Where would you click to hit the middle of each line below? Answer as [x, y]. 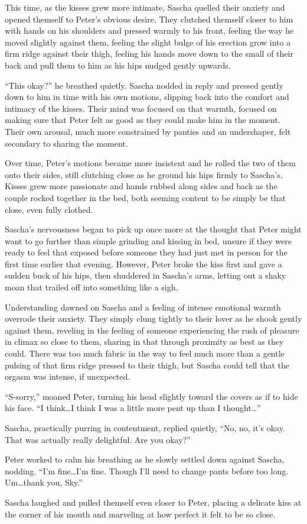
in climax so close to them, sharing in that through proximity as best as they [144, 342]
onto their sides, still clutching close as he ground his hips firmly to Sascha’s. [144, 174]
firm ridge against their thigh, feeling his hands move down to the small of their [149, 54]
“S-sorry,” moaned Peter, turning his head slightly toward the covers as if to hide [151, 396]
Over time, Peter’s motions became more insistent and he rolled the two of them [150, 163]
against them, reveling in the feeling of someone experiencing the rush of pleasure [152, 330]
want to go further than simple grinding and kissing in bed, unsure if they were [148, 240]
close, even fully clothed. [49, 209]
